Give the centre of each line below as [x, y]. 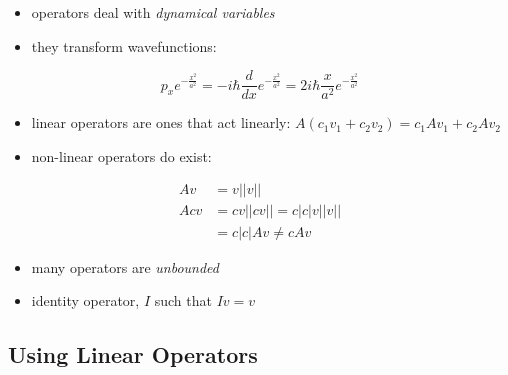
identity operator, [85, 300]
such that [183, 300]
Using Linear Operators [133, 354]
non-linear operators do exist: [121, 155]
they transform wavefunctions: [124, 45]
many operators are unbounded [125, 266]
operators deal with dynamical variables [153, 12]
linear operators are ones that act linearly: [161, 122]
